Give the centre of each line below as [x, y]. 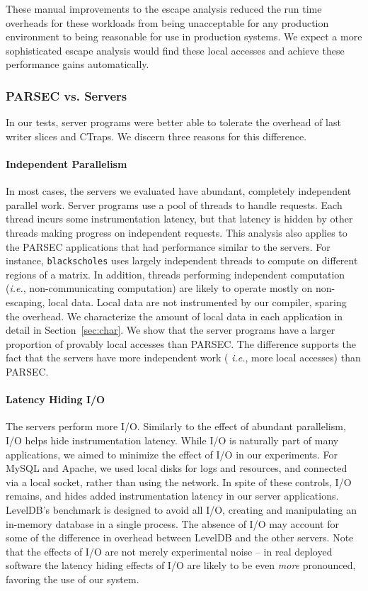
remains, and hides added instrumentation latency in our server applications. [172, 496]
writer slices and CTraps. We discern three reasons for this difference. [156, 136]
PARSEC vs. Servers [67, 95]
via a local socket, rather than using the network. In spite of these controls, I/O [179, 482]
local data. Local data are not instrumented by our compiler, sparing [197, 302]
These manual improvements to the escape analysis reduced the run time [164, 9]
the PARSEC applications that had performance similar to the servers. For [168, 246]
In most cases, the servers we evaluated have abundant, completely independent [179, 191]
